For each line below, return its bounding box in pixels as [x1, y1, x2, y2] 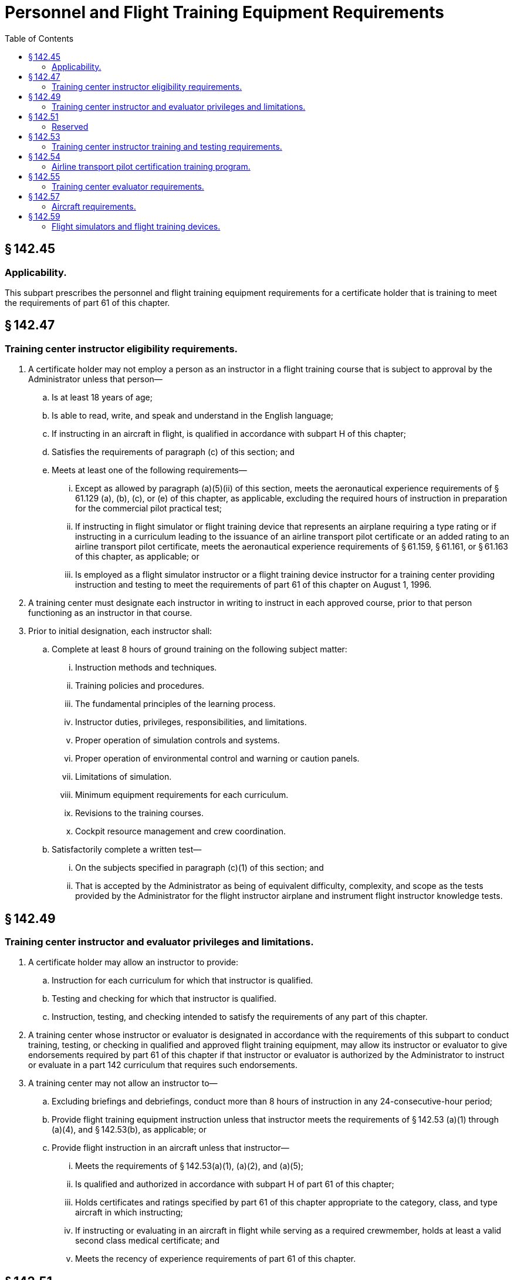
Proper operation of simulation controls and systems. [75, 735, 280, 746]
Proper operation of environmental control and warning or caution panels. [75, 753, 360, 764]
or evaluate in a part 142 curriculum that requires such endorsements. [28, 1060, 297, 1070]
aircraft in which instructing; [75, 1207, 183, 1218]
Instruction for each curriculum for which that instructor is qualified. [52, 975, 313, 986]
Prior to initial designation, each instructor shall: [28, 626, 212, 636]
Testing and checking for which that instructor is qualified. [52, 993, 276, 1004]
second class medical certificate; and [75, 1235, 220, 1246]
